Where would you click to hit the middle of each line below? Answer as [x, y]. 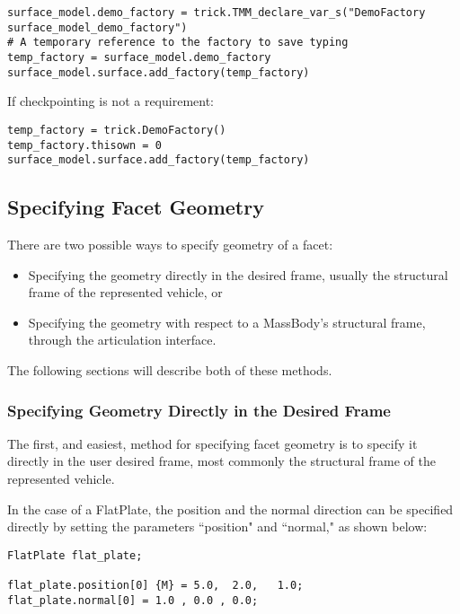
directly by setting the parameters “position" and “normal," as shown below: [217, 526]
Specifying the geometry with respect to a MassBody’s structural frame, [227, 322]
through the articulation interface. [122, 340]
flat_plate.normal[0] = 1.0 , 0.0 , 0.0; [133, 600]
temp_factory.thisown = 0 [84, 145]
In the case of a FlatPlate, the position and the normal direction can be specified [230, 509]
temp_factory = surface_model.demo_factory [139, 57]
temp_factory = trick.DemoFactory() [117, 130]
